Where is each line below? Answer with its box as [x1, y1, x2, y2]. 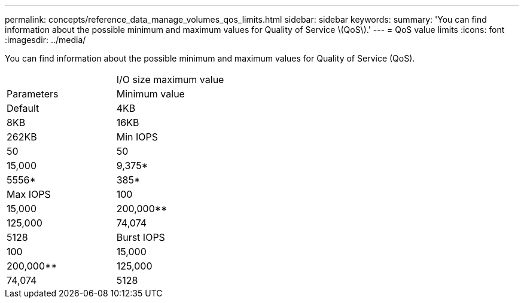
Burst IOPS [116, 231, 165, 243]
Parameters [7, 88, 59, 100]
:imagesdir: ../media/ [5, 35, 86, 45]
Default [7, 102, 39, 114]
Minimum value [116, 88, 185, 100]
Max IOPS [7, 188, 51, 200]
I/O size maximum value [116, 74, 224, 85]
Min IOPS [116, 131, 159, 143]
